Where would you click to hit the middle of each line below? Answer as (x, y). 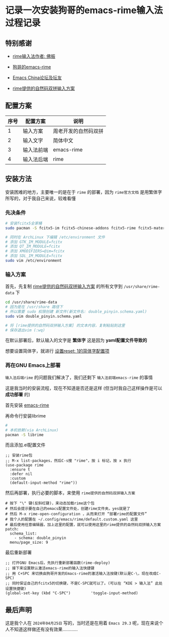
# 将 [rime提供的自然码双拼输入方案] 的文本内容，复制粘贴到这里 (65, 325)
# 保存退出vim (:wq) (25, 330)
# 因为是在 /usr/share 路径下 (34, 307)
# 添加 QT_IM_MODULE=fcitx (33, 247)
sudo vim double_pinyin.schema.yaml (44, 316)
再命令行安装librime (26, 416)
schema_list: (23, 534)
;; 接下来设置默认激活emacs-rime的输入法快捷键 (50, 568)
